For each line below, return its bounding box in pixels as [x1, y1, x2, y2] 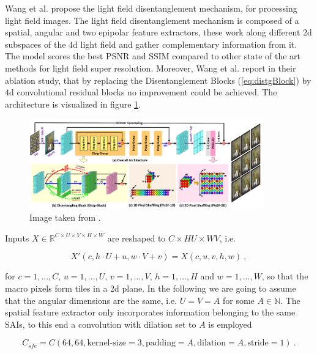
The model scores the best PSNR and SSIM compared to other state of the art [5, 50, 301, 62]
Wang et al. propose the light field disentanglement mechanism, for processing [5, 2, 297, 14]
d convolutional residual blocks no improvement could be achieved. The [9, 86, 277, 98]
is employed [208, 317, 252, 330]
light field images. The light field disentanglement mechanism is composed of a [5, 13, 299, 26]
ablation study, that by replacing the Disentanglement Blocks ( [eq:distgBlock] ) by [5, 73, 311, 86]
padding [145, 339, 176, 348]
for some [222, 293, 255, 306]
